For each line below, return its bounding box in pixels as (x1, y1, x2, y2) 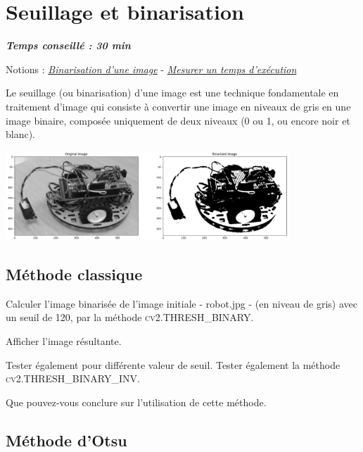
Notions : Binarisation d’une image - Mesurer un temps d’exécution (6, 61, 297, 76)
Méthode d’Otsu (6, 429, 127, 451)
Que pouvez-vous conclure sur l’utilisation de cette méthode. (6, 394, 267, 409)
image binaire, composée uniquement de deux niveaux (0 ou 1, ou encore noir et (6, 113, 350, 127)
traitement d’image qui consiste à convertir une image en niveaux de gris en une (6, 99, 351, 113)
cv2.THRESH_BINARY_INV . (6, 371, 140, 386)
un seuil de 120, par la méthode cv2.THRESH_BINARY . (6, 310, 254, 325)
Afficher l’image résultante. (6, 334, 122, 349)
